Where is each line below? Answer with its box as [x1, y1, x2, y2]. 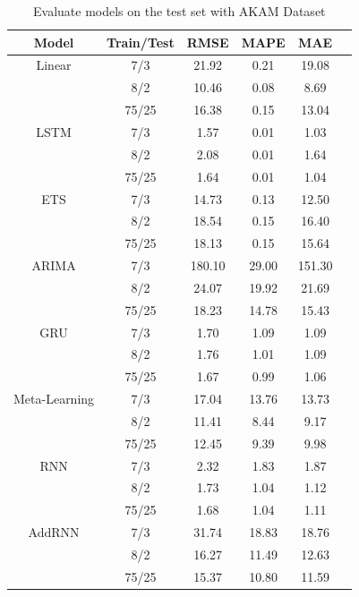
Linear [36, 55, 72, 74]
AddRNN [28, 523, 80, 542]
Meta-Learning [13, 389, 95, 408]
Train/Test [107, 32, 175, 51]
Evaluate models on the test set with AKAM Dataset [33, 2, 326, 20]
